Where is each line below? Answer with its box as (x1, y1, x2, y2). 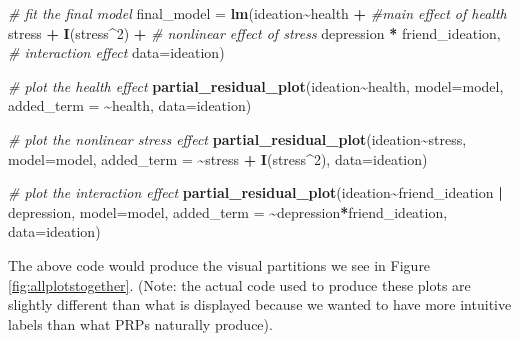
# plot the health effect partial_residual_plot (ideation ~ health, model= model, (8, 75, 504, 96)
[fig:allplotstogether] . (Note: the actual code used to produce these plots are (8, 274, 471, 295)
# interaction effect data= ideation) (8, 42, 225, 63)
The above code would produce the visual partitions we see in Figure (8, 254, 431, 275)
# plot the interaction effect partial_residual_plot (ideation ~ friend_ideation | (8, 182, 503, 203)
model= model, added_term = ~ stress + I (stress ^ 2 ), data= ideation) (8, 148, 428, 169)
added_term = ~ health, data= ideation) (8, 95, 252, 116)
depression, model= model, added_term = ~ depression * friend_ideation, (8, 201, 448, 222)
